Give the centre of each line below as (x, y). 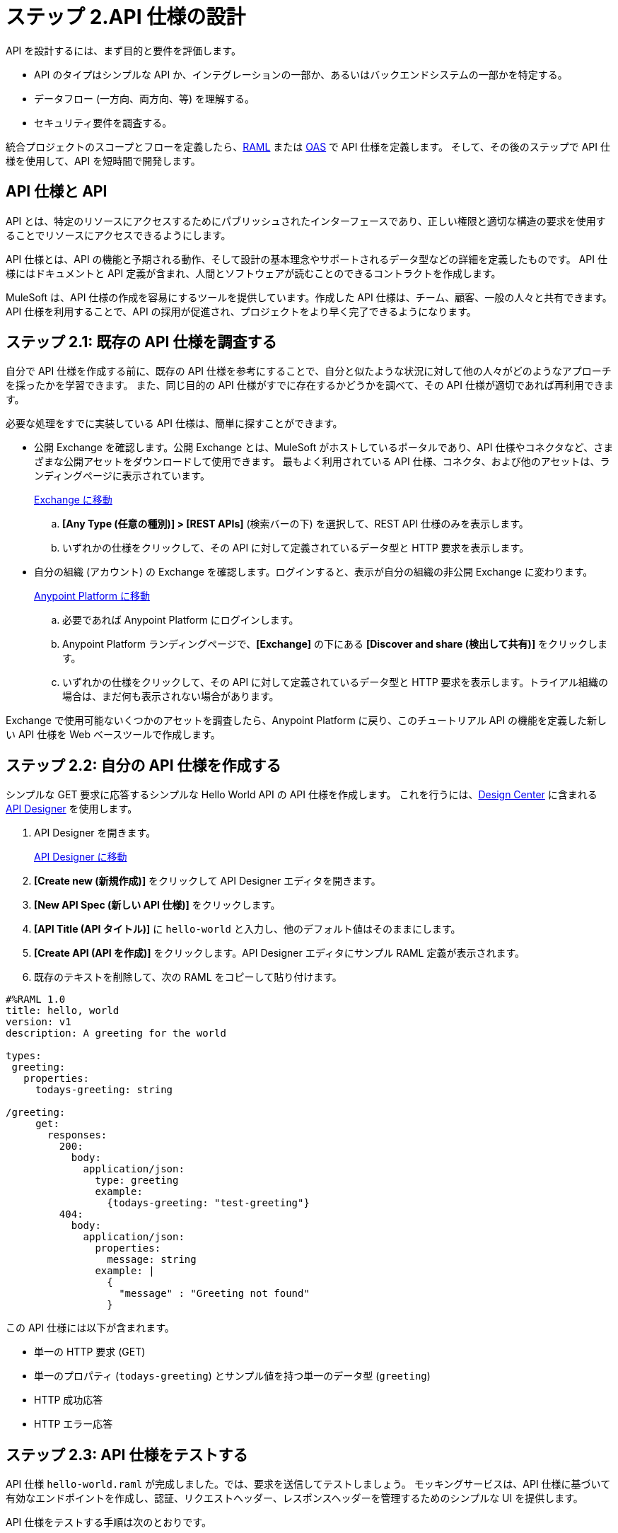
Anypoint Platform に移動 (92, 596)
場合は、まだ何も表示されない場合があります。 (171, 696)
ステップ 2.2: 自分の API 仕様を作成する (144, 765)
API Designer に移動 (81, 857)
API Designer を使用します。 (72, 809)
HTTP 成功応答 (69, 1400)
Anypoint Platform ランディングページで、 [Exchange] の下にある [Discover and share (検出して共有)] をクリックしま (335, 644)
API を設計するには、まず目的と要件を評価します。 (123, 50)
